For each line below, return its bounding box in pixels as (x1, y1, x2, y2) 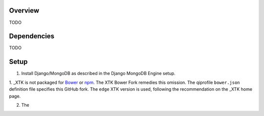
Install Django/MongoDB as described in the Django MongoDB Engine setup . (21, 71, 176, 77)
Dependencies (9, 32, 55, 40)
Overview (9, 6, 40, 15)
